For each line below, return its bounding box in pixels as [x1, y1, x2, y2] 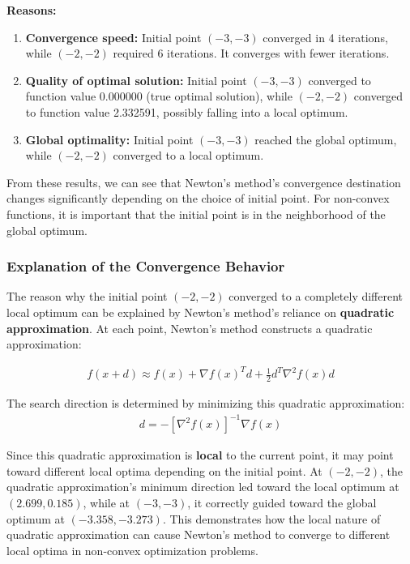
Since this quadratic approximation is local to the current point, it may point [6, 446, 394, 464]
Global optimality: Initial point [25, 130, 194, 147]
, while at [83, 493, 130, 511]
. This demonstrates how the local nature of [162, 510, 381, 527]
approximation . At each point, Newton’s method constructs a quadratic [6, 319, 373, 336]
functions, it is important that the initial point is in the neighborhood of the [6, 205, 386, 222]
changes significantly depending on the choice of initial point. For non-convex [6, 190, 390, 207]
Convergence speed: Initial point [25, 28, 202, 45]
